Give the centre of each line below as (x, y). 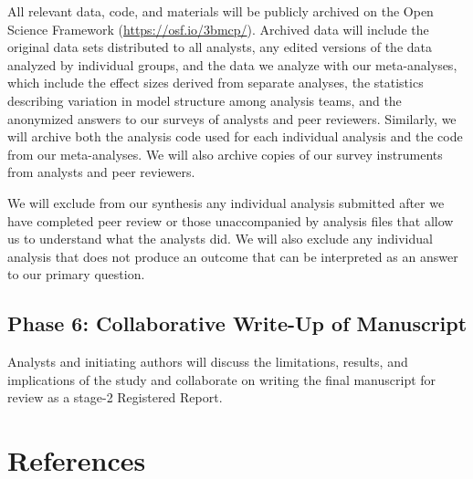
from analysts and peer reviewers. (101, 172)
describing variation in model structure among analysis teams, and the (205, 100)
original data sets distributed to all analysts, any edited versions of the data (220, 47)
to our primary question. (76, 274)
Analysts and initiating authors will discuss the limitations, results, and (208, 362)
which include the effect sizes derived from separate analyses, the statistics (215, 83)
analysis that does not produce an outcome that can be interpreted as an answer (233, 256)
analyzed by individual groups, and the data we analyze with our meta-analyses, (232, 64)
